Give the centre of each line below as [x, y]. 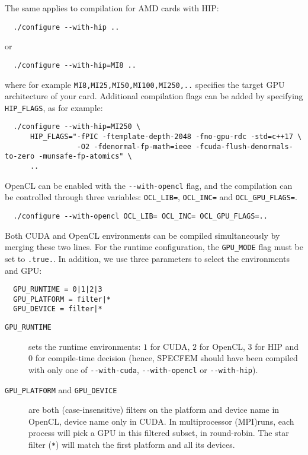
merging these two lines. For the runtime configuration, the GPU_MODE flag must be [154, 247]
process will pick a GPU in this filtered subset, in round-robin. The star [159, 433]
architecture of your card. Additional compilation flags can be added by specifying [154, 96]
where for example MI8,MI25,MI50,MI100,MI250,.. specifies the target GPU [145, 84]
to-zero [20, 157]
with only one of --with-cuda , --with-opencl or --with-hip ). [143, 369]
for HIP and [277, 346]
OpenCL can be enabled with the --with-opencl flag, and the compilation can [149, 185]
